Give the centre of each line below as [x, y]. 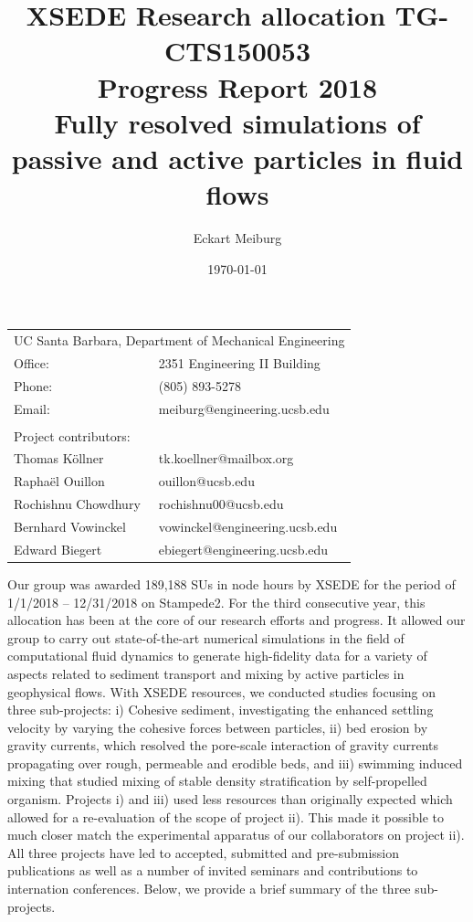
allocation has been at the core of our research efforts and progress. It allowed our [236, 620]
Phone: [33, 385]
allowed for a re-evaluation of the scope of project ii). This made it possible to [226, 816]
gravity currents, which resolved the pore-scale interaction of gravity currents [223, 745]
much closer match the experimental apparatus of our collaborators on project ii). [236, 835]
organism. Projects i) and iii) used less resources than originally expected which [230, 799]
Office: [32, 362]
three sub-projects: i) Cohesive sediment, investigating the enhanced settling [221, 710]
